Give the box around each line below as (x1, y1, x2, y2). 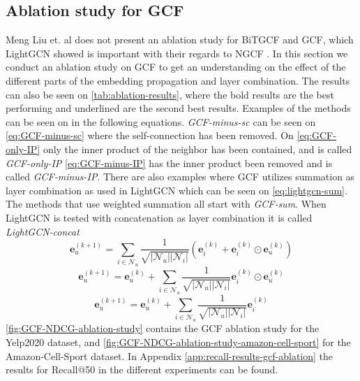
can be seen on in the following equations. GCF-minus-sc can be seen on (6, 114, 316, 129)
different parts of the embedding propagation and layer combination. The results (6, 73, 350, 87)
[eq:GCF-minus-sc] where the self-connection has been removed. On (6, 128, 294, 143)
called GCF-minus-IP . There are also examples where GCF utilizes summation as (6, 169, 355, 184)
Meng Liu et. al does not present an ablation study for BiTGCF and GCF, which (6, 32, 354, 47)
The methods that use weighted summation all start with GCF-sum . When (6, 196, 327, 211)
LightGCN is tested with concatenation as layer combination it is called (6, 210, 313, 224)
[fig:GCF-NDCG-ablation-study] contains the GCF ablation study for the (6, 321, 320, 336)
